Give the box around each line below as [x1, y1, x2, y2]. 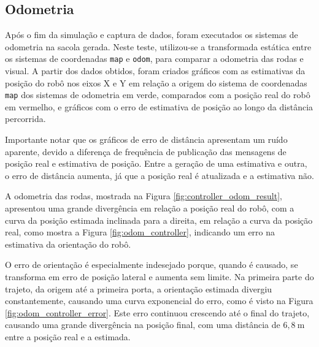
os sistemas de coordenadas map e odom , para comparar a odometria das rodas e [5, 52, 304, 65]
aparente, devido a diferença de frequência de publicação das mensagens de [5, 145, 286, 158]
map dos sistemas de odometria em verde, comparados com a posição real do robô [5, 88, 310, 101]
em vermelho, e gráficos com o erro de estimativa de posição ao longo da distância [5, 100, 313, 113]
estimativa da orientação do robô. [5, 237, 131, 250]
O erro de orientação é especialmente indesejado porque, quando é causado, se [5, 258, 298, 271]
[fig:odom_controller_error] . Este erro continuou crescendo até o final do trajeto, [5, 306, 310, 319]
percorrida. [5, 112, 46, 125]
